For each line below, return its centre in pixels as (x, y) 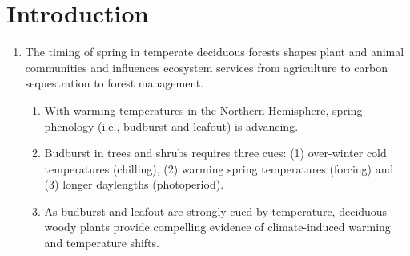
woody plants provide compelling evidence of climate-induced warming (217, 227)
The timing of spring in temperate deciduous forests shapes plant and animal (215, 52)
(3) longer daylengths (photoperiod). (134, 184)
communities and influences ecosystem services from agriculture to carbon (206, 67)
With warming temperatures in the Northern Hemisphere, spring (203, 110)
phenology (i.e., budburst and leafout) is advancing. (171, 126)
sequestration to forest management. (115, 83)
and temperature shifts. (102, 243)
